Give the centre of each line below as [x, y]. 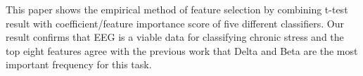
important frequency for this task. [79, 64]
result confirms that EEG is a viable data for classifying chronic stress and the [175, 37]
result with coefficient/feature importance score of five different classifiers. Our [175, 23]
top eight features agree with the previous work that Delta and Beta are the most [182, 50]
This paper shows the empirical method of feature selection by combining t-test [177, 9]
